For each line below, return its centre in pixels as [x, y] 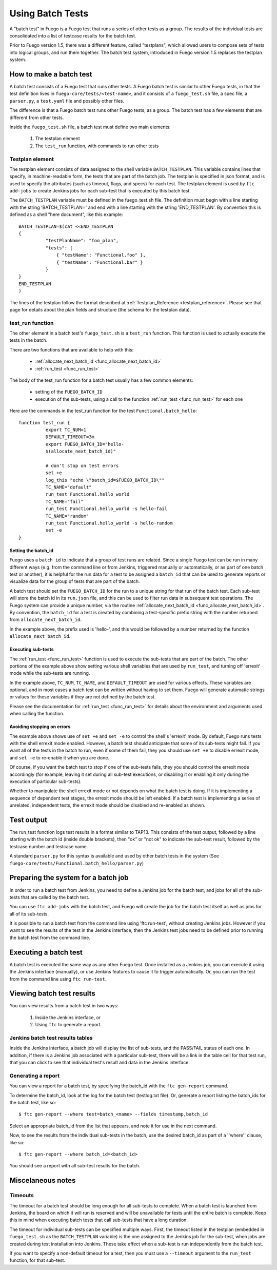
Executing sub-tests [32, 650]
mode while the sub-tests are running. [50, 673]
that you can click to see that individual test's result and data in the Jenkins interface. [100, 1063]
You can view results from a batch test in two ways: [64, 1006]
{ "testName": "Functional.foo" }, [101, 255]
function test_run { [44, 423]
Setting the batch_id [32, 550]
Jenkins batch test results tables [51, 1038]
